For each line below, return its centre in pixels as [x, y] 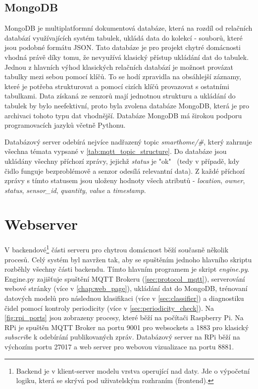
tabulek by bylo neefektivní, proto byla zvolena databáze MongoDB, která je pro [127, 105]
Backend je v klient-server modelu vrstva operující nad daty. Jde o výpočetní [133, 370]
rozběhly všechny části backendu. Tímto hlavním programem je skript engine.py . [127, 269]
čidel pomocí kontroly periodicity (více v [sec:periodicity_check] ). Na [109, 308]
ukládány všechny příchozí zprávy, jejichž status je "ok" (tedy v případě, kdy [122, 161]
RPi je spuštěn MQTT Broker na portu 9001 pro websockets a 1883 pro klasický [127, 327]
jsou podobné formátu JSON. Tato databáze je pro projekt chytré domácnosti [123, 47]
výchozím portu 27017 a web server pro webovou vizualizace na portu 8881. [119, 347]
